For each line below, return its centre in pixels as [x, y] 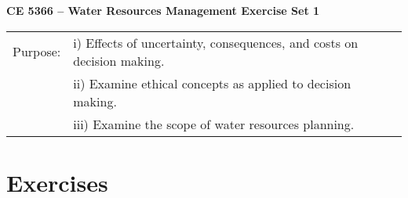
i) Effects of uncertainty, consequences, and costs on [216, 42]
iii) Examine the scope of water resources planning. [214, 124]
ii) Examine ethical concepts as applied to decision [212, 83]
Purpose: [37, 52]
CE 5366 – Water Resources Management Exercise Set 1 [163, 10]
